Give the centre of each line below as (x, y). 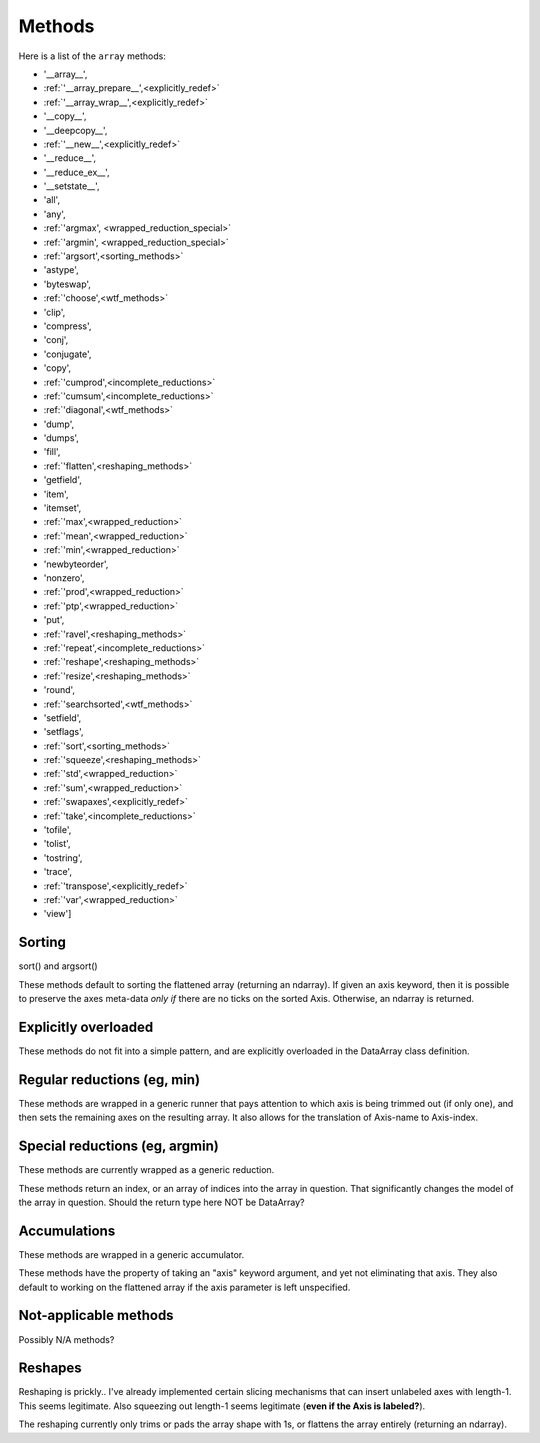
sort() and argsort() (58, 966)
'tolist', (57, 844)
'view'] (57, 914)
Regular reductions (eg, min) (109, 1079)
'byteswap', (67, 284)
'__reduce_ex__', (76, 172)
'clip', (54, 312)
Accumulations (67, 1230)
